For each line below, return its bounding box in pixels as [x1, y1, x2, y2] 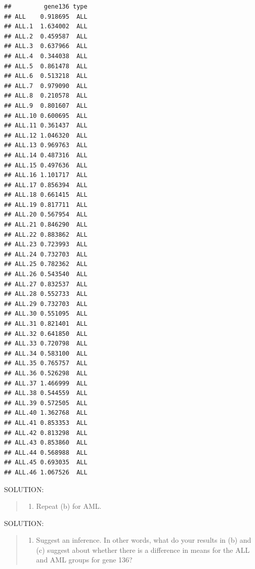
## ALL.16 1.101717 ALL [4, 171, 88, 179]
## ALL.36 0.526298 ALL [4, 369, 88, 377]
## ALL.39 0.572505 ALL [4, 399, 88, 407]
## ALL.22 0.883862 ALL [4, 231, 88, 238]
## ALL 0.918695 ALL [4, 13, 88, 20]
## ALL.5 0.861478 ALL [4, 62, 88, 70]
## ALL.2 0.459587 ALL [4, 32, 88, 40]
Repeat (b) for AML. [36, 501, 102, 511]
